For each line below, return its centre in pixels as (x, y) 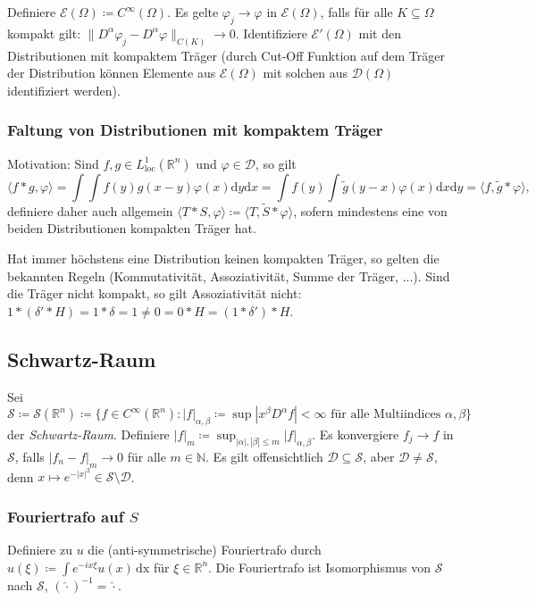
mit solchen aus (306, 73)
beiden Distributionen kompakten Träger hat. (132, 228)
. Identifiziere (271, 33)
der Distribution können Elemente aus (112, 73)
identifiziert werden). (64, 90)
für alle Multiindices (386, 415)
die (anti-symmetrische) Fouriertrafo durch (205, 550)
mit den (380, 33)
